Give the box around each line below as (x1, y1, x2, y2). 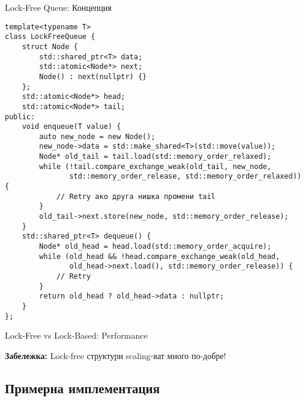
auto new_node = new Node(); (39, 132, 156, 141)
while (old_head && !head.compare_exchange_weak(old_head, (39, 252, 280, 261)
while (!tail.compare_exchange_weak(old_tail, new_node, (39, 162, 271, 171)
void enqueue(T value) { (22, 122, 121, 131)
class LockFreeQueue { (5, 32, 95, 41)
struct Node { (22, 42, 78, 51)
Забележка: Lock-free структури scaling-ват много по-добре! (5, 349, 226, 361)
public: (5, 112, 35, 121)
